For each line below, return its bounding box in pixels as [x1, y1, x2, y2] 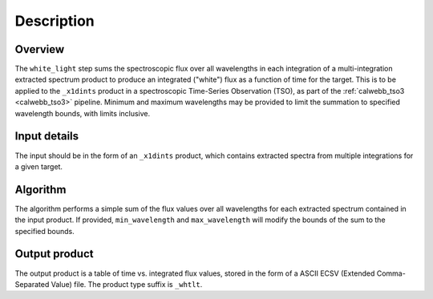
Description [14, 12, 95, 30]
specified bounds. [14, 226, 75, 236]
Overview [14, 42, 65, 56]
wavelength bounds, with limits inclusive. [14, 108, 151, 118]
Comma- [376, 269, 407, 278]
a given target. [14, 161, 63, 172]
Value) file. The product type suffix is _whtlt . [51, 279, 203, 289]
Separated [14, 279, 50, 289]
